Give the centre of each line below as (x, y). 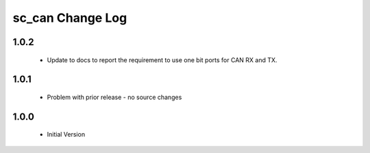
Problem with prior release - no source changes (114, 97)
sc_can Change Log (70, 18)
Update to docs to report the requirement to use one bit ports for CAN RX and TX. (162, 60)
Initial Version (66, 135)
